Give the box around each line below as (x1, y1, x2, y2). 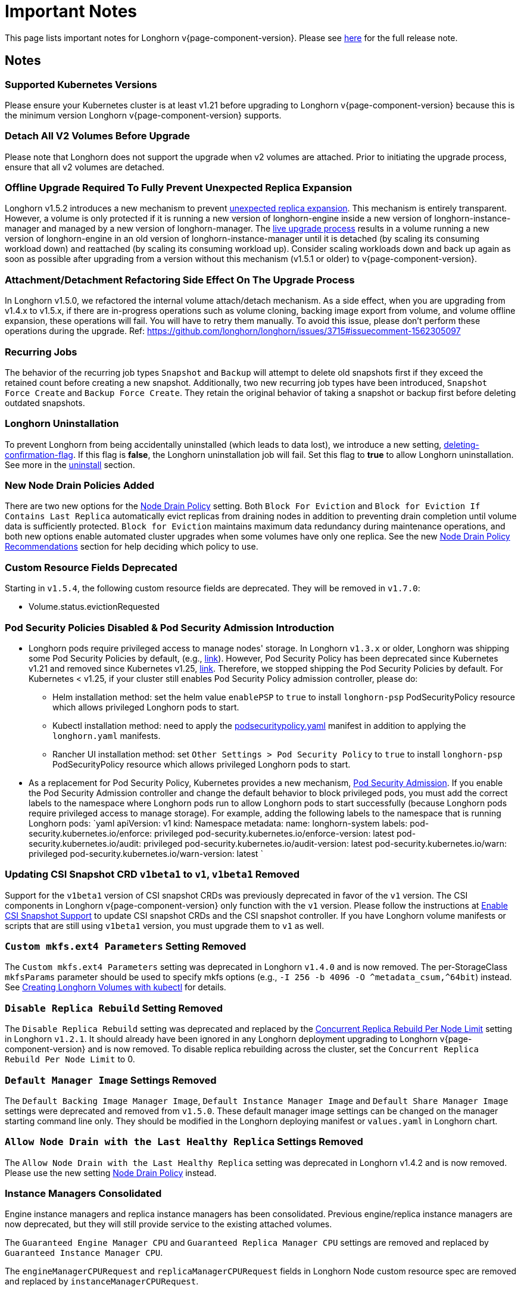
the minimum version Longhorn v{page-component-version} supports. (5, 110, 282, 120)
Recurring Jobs (5, 345, 77, 358)
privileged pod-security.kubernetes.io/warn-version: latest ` (29, 848, 263, 859)
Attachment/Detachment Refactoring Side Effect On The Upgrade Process (5, 273, 355, 286)
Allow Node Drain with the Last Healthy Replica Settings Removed (5, 1136, 363, 1148)
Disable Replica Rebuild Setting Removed (5, 1002, 223, 1014)
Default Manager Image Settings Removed (5, 1074, 217, 1086)
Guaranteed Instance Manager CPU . (5, 1248, 163, 1258)
